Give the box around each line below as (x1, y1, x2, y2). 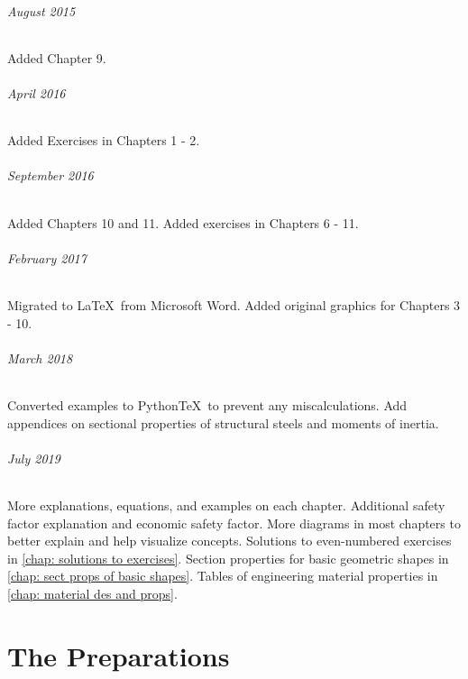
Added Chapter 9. (7, 48, 106, 67)
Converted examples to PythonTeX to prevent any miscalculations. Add (7, 395, 408, 414)
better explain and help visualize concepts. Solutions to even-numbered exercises (7, 531, 452, 550)
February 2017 (7, 248, 87, 267)
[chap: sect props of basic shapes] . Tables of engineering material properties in (7, 566, 438, 585)
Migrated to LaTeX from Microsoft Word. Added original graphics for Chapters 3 (7, 295, 461, 314)
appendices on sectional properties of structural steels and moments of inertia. (7, 413, 439, 432)
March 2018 (7, 348, 73, 367)
